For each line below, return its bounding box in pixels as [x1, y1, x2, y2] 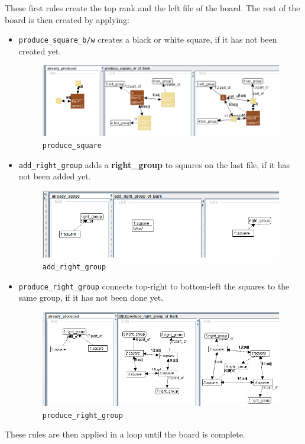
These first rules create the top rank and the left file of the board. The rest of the [5, 2, 300, 14]
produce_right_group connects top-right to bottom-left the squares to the [18, 279, 290, 292]
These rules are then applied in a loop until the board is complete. [5, 428, 245, 440]
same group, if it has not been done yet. [18, 291, 164, 304]
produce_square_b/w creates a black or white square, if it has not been [18, 33, 277, 46]
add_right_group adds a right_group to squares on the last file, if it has [18, 158, 290, 170]
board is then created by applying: [5, 13, 129, 25]
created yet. [18, 44, 61, 57]
